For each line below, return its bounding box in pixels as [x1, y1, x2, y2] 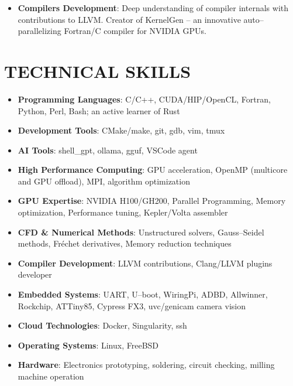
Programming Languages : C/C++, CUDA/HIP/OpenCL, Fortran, [18, 93, 271, 105]
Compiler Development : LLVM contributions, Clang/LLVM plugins [18, 257, 273, 269]
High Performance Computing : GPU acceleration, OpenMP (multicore [18, 163, 288, 176]
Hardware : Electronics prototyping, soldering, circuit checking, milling [18, 358, 275, 371]
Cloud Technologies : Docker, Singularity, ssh [18, 319, 187, 332]
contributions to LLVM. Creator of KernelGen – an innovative [18, 13, 241, 25]
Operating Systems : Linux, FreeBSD [18, 339, 159, 351]
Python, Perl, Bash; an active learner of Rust [18, 104, 180, 117]
